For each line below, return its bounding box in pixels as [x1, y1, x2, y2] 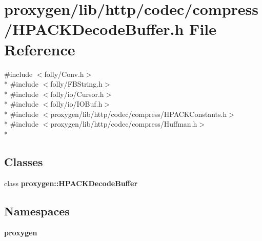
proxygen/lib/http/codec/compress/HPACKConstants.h [50, 108, 227, 119]
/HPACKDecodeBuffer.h [4, 18, 184, 39]
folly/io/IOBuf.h [50, 98, 103, 109]
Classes [4, 154, 43, 170]
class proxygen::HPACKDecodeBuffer [4, 177, 138, 188]
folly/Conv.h [44, 68, 84, 79]
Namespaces [4, 203, 70, 218]
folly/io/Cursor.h [50, 88, 104, 99]
